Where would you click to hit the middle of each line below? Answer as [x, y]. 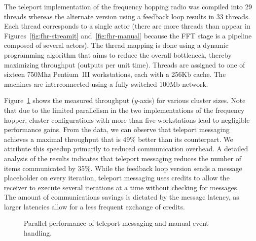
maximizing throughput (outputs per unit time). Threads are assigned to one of [125, 64]
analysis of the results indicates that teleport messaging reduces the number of [123, 158]
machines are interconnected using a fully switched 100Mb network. [106, 84]
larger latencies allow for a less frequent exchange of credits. [94, 206]
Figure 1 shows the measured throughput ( [69, 100]
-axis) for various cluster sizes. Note [192, 100]
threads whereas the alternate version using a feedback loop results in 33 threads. [127, 16]
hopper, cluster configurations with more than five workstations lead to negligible [127, 120]
